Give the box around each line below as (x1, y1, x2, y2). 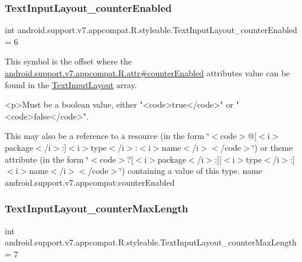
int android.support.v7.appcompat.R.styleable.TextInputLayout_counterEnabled (5, 24, 297, 36)
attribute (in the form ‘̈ (5, 153, 89, 165)
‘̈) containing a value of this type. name (119, 164, 262, 177)
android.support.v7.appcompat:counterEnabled (5, 176, 175, 188)
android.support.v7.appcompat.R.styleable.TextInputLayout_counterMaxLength (5, 236, 297, 248)
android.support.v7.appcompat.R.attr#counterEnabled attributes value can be (5, 67, 290, 79)
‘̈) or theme (252, 141, 293, 153)
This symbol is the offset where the (5, 55, 132, 67)
